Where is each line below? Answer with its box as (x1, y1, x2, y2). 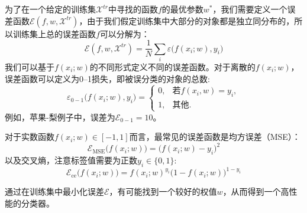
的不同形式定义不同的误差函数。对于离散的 (89, 60, 256, 73)
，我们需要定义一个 (212, 3, 287, 15)
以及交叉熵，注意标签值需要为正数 (5, 154, 137, 166)
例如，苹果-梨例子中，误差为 (5, 110, 115, 123)
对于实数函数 (5, 130, 54, 143)
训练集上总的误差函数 (12, 27, 96, 40)
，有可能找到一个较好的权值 (109, 185, 217, 198)
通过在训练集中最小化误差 (5, 185, 104, 198)
